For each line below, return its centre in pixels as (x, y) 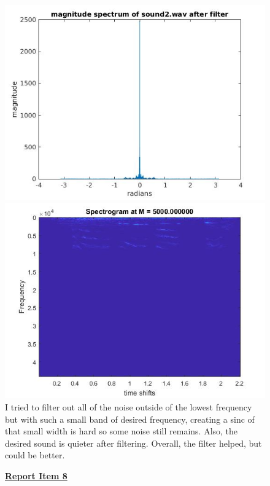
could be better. (35, 455)
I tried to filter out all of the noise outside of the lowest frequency (129, 407)
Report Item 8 (36, 475)
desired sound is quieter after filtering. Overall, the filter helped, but (133, 443)
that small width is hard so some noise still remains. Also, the (121, 431)
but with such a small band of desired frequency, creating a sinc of (130, 419)
